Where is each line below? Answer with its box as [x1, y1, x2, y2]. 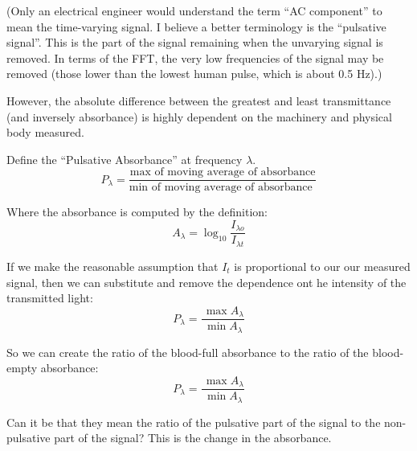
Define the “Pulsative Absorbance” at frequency [6, 150, 243, 167]
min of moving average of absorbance [129, 182, 313, 194]
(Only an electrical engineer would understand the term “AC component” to [6, 2, 382, 18]
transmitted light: [6, 289, 93, 306]
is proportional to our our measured [234, 257, 411, 274]
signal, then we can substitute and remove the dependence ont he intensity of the [6, 273, 407, 290]
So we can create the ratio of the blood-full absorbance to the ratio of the [6, 343, 369, 360]
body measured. [6, 124, 84, 141]
